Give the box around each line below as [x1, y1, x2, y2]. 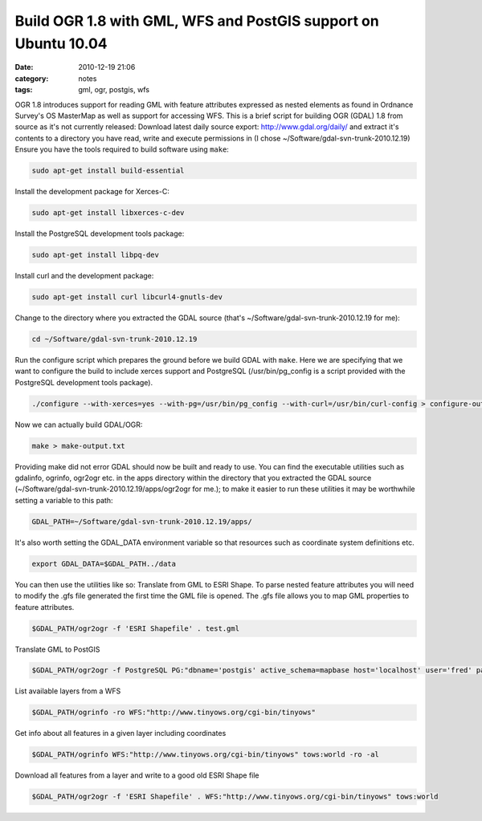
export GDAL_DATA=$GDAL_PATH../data [31, 559, 177, 568]
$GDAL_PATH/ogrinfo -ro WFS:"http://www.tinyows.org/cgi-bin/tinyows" [31, 708, 317, 717]
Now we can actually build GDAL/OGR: [14, 420, 143, 429]
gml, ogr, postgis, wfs [78, 85, 150, 95]
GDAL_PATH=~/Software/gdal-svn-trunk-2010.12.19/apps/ [31, 517, 252, 526]
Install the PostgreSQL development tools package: [14, 229, 185, 238]
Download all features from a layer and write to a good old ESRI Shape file [14, 770, 260, 780]
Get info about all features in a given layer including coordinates [14, 729, 227, 738]
